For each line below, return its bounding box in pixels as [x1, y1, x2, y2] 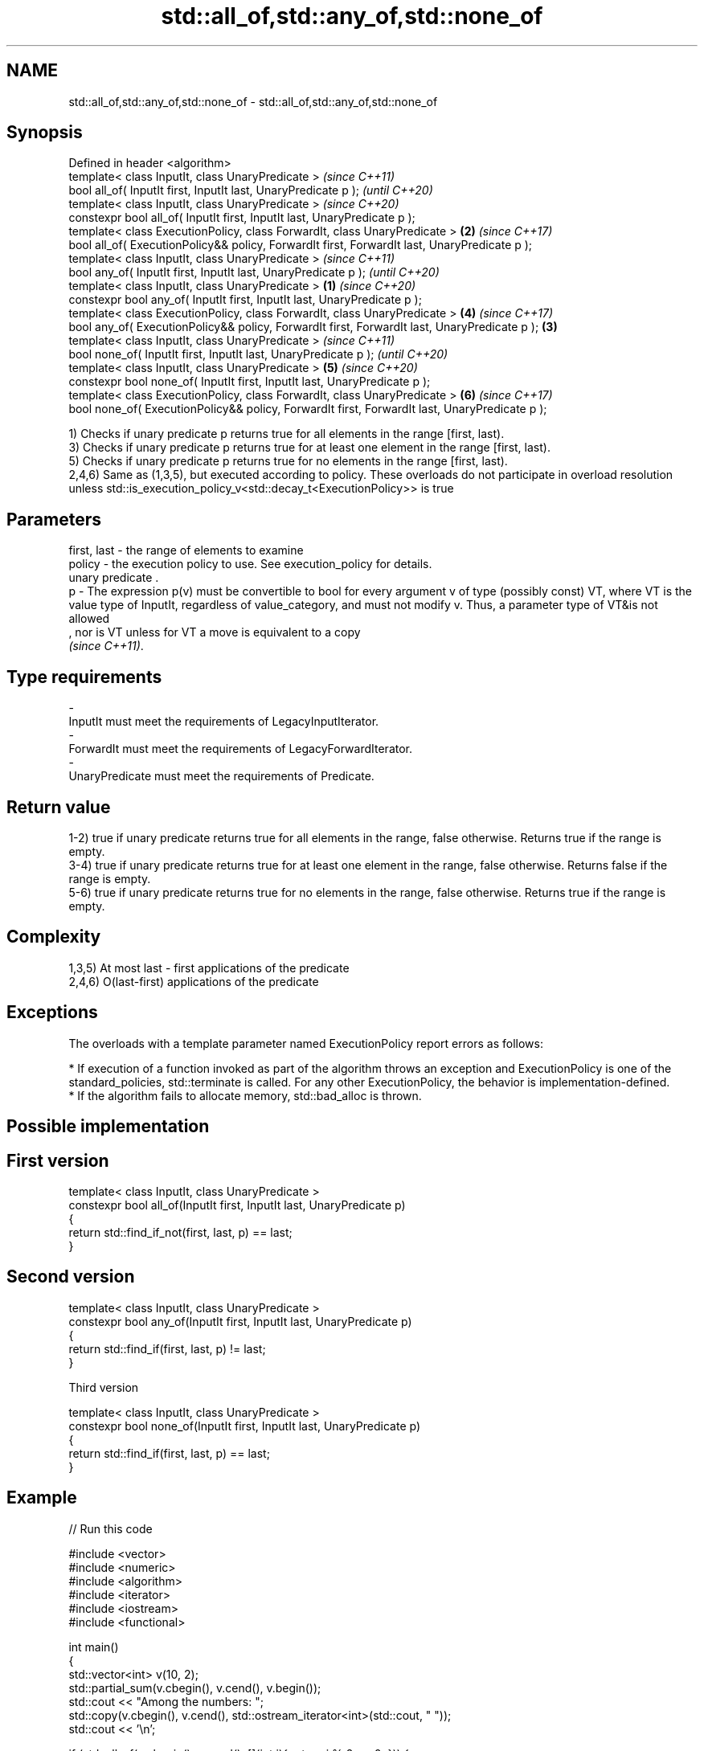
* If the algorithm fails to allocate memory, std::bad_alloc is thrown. [68, 1088, 422, 1103]
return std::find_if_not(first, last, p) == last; [68, 1225, 293, 1239]
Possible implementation [6, 1116, 210, 1137]
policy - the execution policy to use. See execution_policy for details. [68, 557, 432, 571]
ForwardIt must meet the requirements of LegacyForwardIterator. [68, 742, 413, 756]
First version [6, 1150, 109, 1171]
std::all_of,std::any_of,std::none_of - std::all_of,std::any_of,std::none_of [68, 94, 438, 108]
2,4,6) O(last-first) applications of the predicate [68, 974, 319, 988]
